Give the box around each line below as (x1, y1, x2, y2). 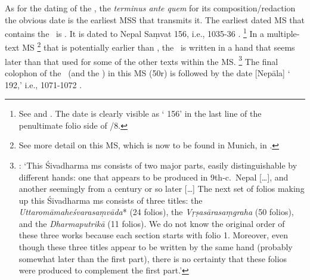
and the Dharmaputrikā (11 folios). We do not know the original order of (18, 217, 285, 229)
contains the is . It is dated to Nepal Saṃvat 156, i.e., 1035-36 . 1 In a (5, 26, 264, 39)
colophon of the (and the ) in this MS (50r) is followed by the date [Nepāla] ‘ (5, 66, 290, 79)
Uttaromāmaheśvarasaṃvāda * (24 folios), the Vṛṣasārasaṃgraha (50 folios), (18, 206, 294, 218)
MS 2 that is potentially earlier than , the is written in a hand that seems (22, 39, 295, 54)
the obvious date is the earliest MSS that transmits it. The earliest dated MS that (5, 13, 305, 26)
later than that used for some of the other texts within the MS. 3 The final (5, 53, 278, 67)
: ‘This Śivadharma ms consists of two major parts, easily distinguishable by (18, 158, 297, 171)
